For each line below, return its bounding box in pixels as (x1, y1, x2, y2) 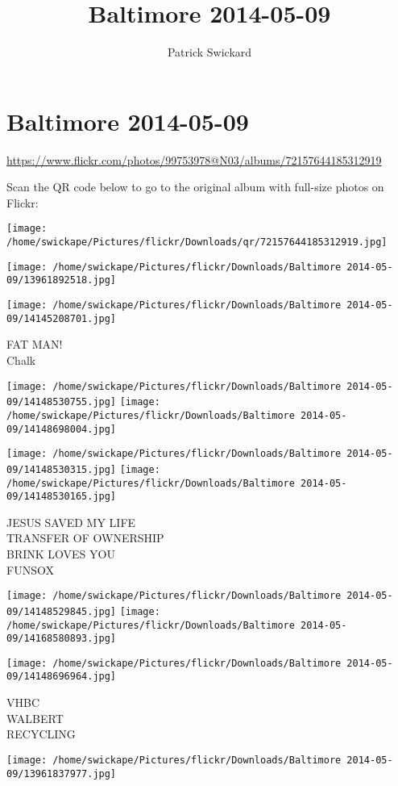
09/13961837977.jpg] (6, 767, 117, 780)
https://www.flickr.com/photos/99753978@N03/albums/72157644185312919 (6, 151, 382, 168)
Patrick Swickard (167, 44, 252, 61)
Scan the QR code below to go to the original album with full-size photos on (6, 178, 384, 195)
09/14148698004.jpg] (6, 423, 117, 435)
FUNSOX (6, 561, 54, 578)
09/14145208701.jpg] (6, 312, 117, 324)
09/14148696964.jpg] (6, 671, 117, 683)
